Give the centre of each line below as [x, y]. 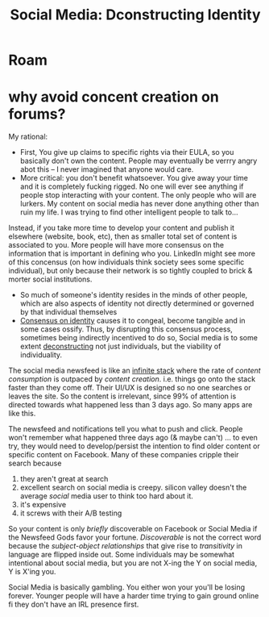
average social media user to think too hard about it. [106, 496]
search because [35, 463]
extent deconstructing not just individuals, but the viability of [120, 346]
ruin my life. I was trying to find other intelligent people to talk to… [129, 212]
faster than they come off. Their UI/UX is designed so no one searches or [130, 388]
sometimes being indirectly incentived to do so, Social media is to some [139, 338]
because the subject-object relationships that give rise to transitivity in [126, 546]
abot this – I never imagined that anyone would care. [107, 169]
